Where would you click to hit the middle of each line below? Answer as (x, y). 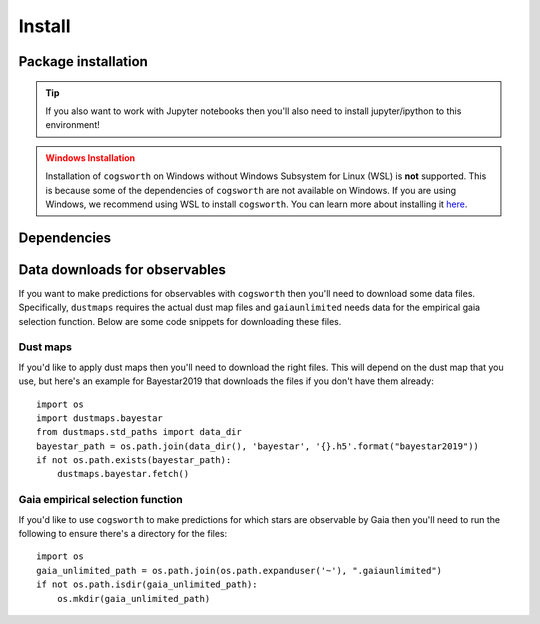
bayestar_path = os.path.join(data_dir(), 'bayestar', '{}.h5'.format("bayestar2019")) (258, 446)
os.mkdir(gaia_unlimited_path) (133, 598)
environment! (72, 125)
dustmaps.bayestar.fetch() (123, 474)
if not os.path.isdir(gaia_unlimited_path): (147, 584)
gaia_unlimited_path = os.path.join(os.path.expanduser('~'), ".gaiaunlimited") (239, 570)
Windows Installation (90, 157)
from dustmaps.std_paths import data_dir (139, 432)
